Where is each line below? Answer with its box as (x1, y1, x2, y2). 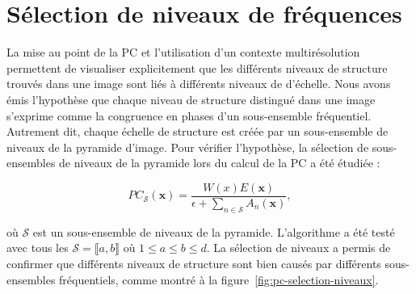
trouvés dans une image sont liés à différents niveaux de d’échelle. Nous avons (6, 75, 391, 92)
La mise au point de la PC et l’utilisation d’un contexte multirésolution (6, 44, 360, 61)
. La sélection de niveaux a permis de (206, 239, 391, 256)
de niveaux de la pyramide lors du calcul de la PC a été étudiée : (59, 154, 380, 171)
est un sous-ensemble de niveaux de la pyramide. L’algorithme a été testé (32, 223, 395, 240)
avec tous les (6, 239, 69, 256)
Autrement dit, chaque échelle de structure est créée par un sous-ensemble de (6, 123, 389, 140)
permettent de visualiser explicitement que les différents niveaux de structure (6, 59, 388, 76)
